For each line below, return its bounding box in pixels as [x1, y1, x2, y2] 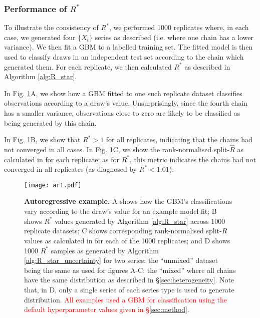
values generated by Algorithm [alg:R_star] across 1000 [55, 215, 225, 226]
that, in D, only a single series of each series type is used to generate [24, 284, 234, 294]
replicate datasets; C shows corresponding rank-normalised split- [24, 225, 222, 236]
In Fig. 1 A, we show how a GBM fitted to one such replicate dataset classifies [4, 88, 242, 98]
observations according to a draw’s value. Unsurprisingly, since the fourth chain [4, 98, 248, 108]
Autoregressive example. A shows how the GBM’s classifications [24, 196, 232, 206]
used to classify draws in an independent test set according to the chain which [4, 52, 244, 62]
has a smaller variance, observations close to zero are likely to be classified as [4, 107, 240, 118]
